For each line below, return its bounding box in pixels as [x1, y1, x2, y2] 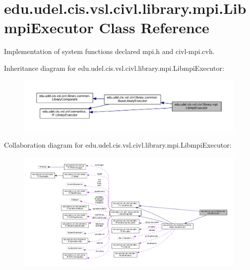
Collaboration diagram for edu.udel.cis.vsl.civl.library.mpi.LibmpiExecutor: [4, 140, 232, 150]
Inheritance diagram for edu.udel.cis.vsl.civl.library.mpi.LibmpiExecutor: [4, 62, 224, 73]
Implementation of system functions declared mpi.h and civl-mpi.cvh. [4, 46, 215, 56]
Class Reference [99, 17, 209, 38]
